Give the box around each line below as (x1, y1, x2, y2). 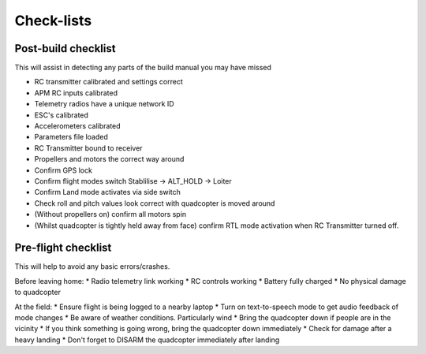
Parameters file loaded (34, 132, 108, 142)
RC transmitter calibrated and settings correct (34, 77, 183, 87)
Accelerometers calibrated (34, 121, 121, 131)
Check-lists (14, 12, 92, 29)
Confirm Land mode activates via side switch (34, 188, 181, 197)
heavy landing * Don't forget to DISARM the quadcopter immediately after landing (14, 335, 280, 345)
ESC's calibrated (34, 110, 88, 120)
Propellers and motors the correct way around (34, 155, 185, 164)
